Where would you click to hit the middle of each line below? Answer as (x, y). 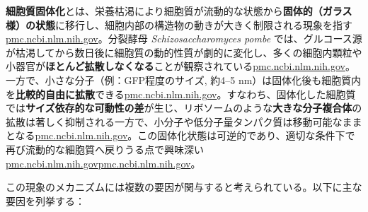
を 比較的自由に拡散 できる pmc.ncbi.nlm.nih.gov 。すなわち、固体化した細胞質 (181, 94)
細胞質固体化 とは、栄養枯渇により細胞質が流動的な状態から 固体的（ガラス (179, 11)
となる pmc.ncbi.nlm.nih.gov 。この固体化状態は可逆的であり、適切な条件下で (180, 135)
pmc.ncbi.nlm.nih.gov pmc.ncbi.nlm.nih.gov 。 (103, 163)
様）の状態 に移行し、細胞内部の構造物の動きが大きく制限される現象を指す (179, 24)
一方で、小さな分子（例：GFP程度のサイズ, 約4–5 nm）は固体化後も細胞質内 (184, 79)
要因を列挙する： (45, 200)
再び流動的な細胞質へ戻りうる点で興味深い (105, 149)
